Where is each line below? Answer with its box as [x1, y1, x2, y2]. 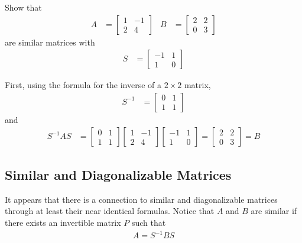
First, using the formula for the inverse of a [5, 79, 162, 91]
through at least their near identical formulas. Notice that [5, 205, 215, 217]
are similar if [251, 205, 297, 217]
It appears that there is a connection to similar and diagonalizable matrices [5, 193, 278, 205]
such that [131, 216, 166, 228]
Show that [5, 1, 42, 13]
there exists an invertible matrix [5, 216, 121, 228]
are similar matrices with [5, 35, 95, 48]
